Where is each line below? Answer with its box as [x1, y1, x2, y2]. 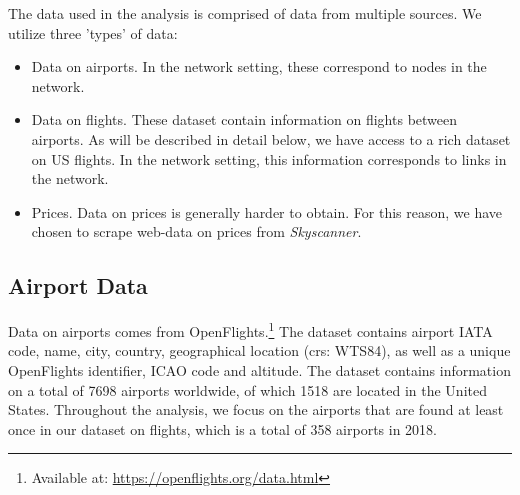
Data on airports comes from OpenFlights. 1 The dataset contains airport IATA [8, 318, 493, 341]
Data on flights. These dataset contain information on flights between [31, 109, 458, 130]
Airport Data [8, 270, 148, 301]
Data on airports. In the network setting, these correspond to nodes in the [31, 56, 487, 77]
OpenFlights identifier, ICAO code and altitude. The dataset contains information [8, 359, 511, 380]
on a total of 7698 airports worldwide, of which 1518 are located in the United [8, 379, 487, 400]
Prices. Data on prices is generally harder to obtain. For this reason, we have [31, 201, 503, 222]
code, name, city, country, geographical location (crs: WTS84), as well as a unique [8, 340, 511, 361]
